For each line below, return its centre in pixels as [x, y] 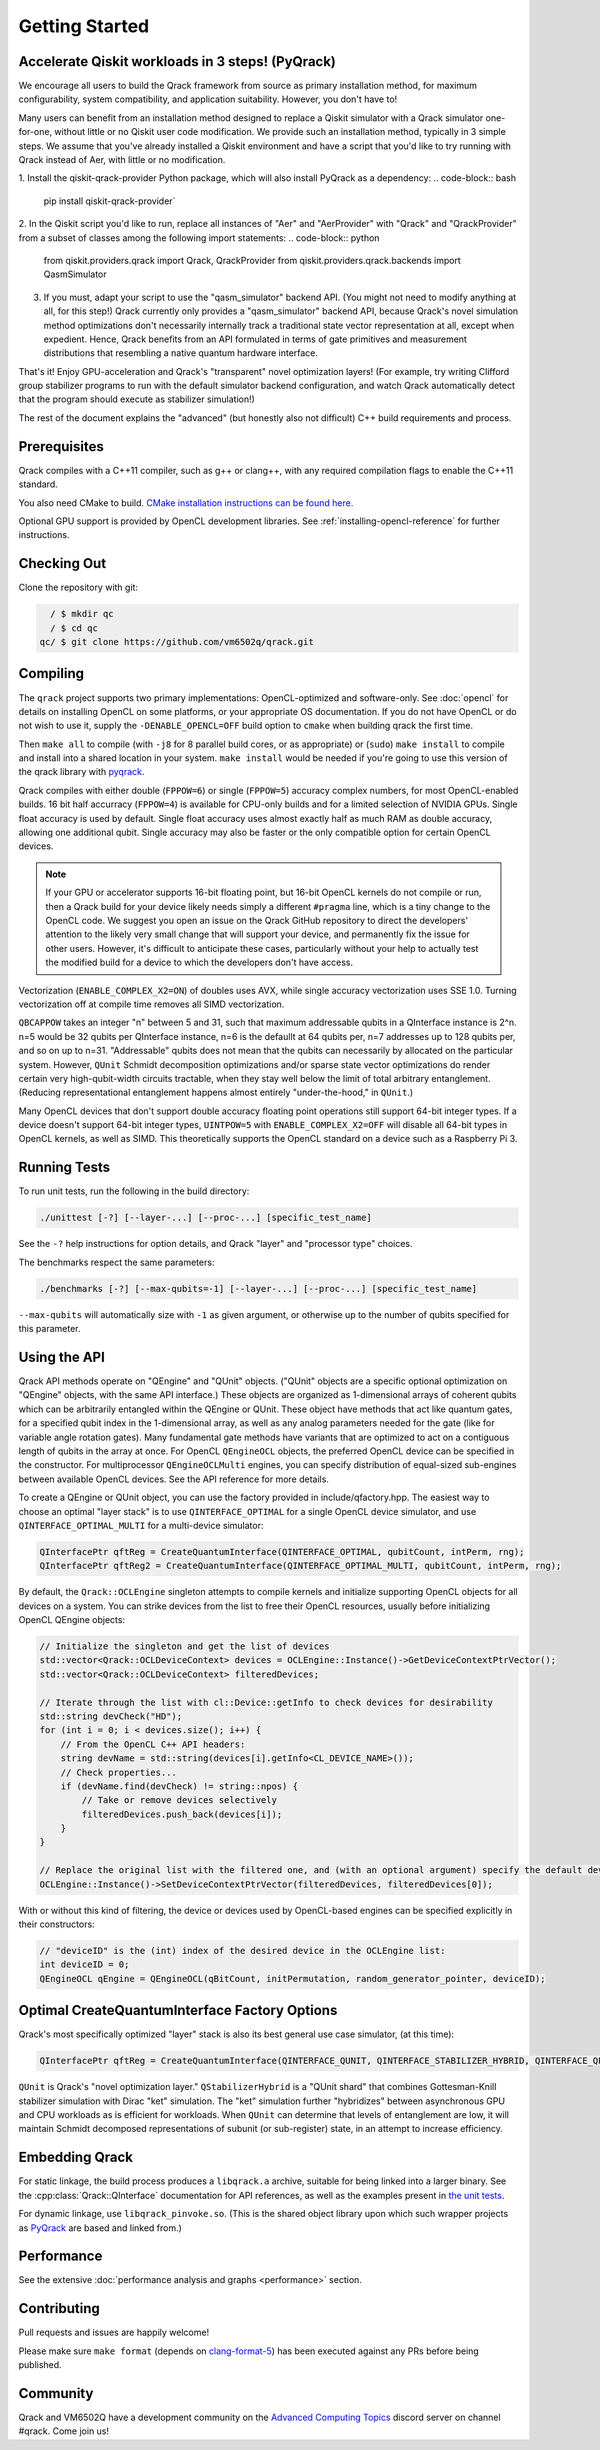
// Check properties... [118, 1772]
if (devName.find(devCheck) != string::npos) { [179, 1786]
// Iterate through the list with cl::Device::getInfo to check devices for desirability [266, 1702]
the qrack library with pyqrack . [81, 772]
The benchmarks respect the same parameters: [116, 1262]
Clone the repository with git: [78, 587]
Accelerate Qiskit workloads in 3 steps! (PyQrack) [177, 61]
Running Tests [64, 1167]
